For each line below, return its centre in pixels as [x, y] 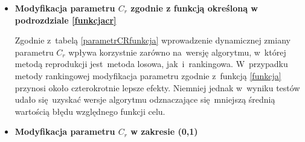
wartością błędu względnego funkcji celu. [90, 111]
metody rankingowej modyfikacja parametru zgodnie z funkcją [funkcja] [148, 75]
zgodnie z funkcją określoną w [194, 8]
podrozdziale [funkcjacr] [66, 20]
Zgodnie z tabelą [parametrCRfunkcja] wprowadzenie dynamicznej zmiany [152, 40]
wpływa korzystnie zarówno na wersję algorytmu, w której [177, 52]
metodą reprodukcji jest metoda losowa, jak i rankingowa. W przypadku [151, 64]
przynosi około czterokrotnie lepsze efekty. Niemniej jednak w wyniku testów [157, 87]
